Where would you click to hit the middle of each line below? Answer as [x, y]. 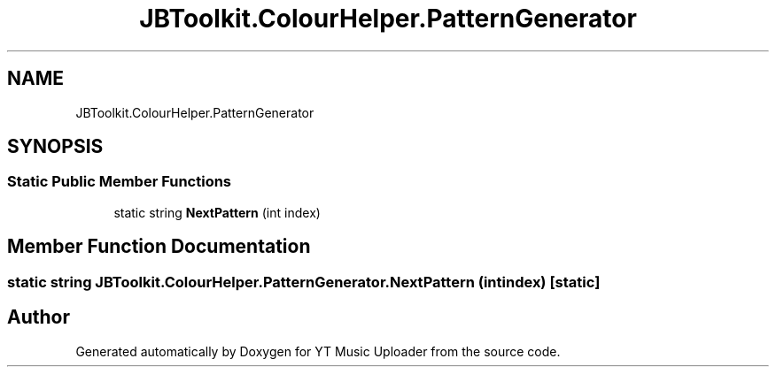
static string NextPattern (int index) [217, 212]
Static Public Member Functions [120, 182]
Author [39, 317]
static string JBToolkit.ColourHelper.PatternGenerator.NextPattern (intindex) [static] [304, 282]
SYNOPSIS [55, 147]
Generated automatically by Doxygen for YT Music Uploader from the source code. [318, 351]
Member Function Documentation [159, 247]
